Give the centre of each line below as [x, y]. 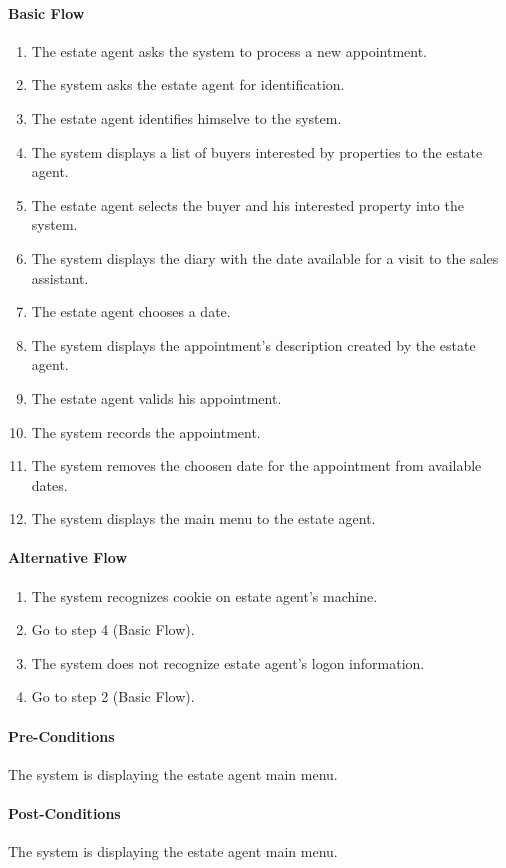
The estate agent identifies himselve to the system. [186, 117]
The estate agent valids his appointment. [156, 397]
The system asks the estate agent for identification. [188, 84]
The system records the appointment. [146, 431]
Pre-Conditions [61, 735]
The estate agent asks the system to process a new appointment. [229, 50]
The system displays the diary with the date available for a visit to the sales [265, 257]
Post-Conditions [64, 813]
